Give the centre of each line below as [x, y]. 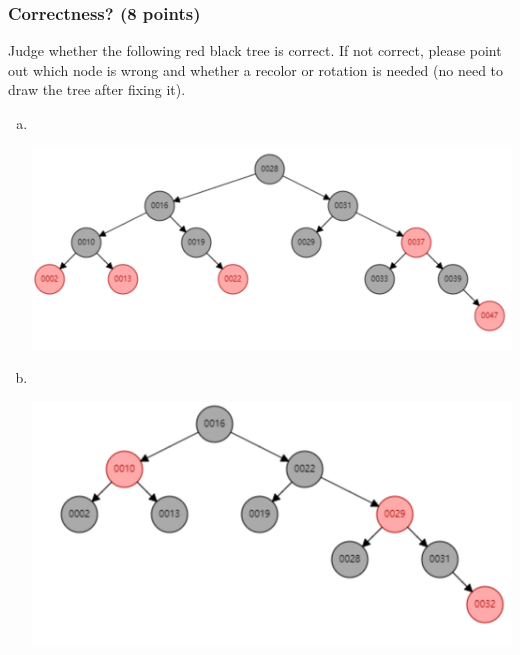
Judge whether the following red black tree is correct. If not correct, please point [255, 50]
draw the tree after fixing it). [97, 89]
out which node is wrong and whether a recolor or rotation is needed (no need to [256, 69]
